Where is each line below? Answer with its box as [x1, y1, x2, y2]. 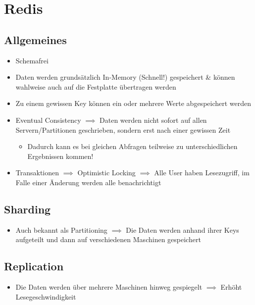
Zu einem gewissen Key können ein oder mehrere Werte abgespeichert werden [15, 98, 252, 108]
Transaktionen [15, 167, 59, 178]
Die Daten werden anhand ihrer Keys [126, 224, 239, 235]
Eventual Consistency [15, 114, 81, 125]
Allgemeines [4, 32, 67, 47]
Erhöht [220, 282, 242, 292]
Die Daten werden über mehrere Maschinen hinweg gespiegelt [15, 282, 203, 292]
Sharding [4, 201, 51, 216]
